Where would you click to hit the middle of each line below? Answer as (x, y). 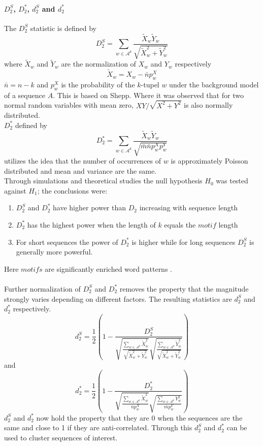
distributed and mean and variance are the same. (80, 170)
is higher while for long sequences (184, 242)
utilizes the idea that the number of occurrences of (83, 161)
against (15, 190)
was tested (232, 181)
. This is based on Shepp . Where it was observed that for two (148, 95)
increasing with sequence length (189, 208)
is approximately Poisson (209, 161)
